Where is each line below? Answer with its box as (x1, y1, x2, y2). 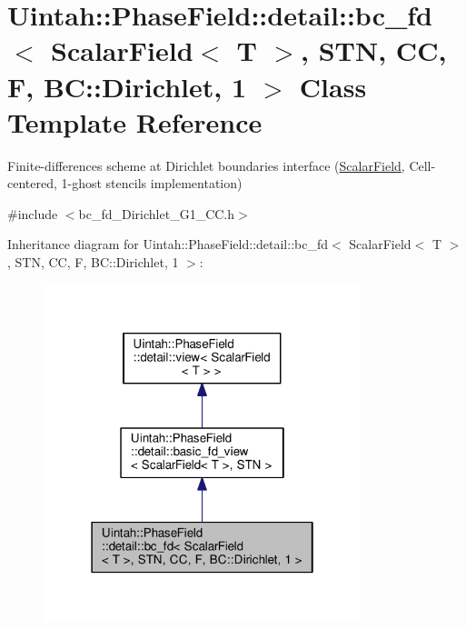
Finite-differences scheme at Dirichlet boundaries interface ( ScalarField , (7, 155, 405, 175)
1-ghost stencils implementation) (61, 174, 243, 193)
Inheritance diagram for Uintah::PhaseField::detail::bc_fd (7, 235, 328, 254)
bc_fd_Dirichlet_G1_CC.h (78, 204, 235, 223)
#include (7, 204, 58, 223)
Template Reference (7, 103, 263, 140)
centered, (7, 174, 57, 193)
